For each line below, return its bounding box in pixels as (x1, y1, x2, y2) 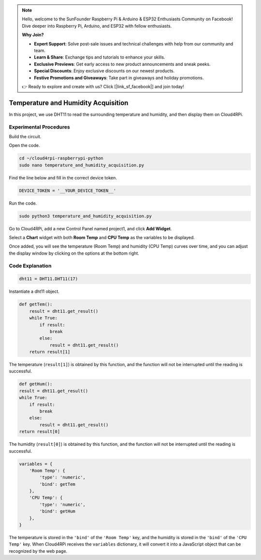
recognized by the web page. (9, 548, 68, 554)
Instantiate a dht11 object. (9, 288, 60, 294)
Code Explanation (9, 262, 52, 269)
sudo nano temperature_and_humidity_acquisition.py (19, 162, 145, 168)
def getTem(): (19, 302, 53, 307)
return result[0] (19, 429, 60, 434)
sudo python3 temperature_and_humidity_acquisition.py (19, 213, 152, 219)
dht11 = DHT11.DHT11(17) (19, 276, 78, 282)
